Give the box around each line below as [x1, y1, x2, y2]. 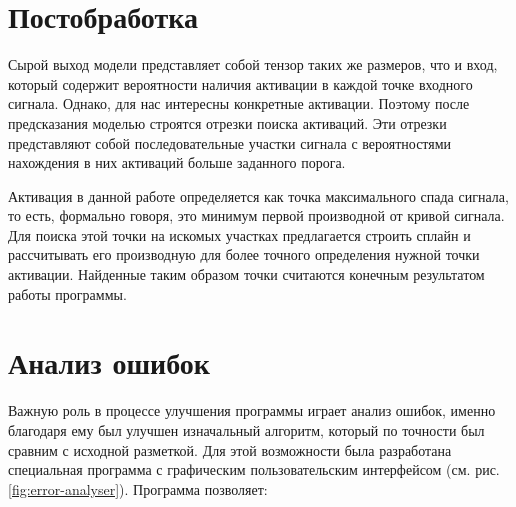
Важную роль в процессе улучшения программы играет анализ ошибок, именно [8, 400, 496, 421]
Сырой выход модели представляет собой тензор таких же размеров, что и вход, [8, 54, 498, 75]
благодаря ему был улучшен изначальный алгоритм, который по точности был [8, 419, 485, 440]
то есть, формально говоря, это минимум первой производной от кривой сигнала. [8, 205, 505, 226]
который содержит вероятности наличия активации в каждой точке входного [8, 73, 473, 94]
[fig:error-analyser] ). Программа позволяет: [8, 478, 268, 499]
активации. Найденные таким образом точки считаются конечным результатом [8, 264, 485, 285]
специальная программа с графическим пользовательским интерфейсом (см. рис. [8, 459, 500, 480]
